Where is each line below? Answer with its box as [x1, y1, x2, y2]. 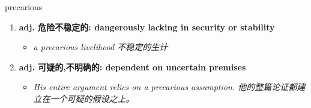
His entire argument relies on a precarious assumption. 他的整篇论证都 [33, 81, 297, 93]
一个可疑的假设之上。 [50, 92, 134, 104]
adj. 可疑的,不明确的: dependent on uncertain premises [19, 60, 246, 73]
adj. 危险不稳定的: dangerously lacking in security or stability [19, 20, 275, 33]
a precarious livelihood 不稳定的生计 [33, 41, 168, 53]
